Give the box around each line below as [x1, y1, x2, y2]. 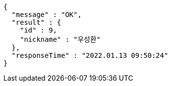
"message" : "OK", [11, 11, 82, 18]
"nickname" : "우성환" [20, 35, 101, 43]
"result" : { [11, 18, 62, 26]
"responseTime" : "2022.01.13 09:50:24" [11, 52, 169, 59]
